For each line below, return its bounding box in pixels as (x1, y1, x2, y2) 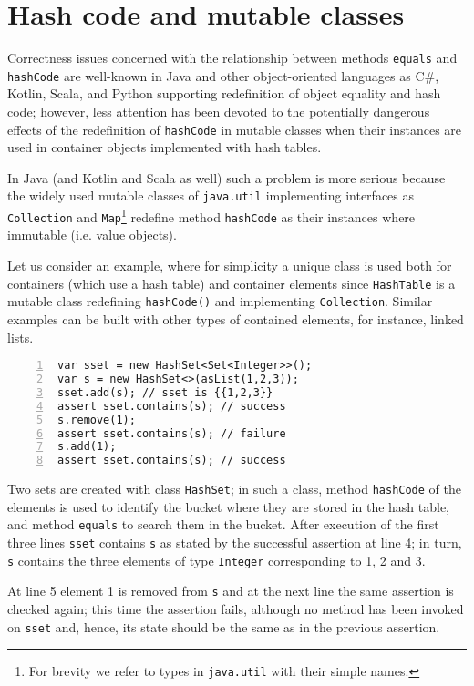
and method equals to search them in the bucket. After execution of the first (7, 515, 439, 534)
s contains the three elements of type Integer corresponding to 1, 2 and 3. (7, 550, 426, 569)
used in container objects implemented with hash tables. (7, 138, 322, 157)
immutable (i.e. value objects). (7, 225, 177, 244)
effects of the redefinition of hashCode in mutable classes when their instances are (7, 119, 462, 138)
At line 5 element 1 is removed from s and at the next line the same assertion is (7, 581, 454, 600)
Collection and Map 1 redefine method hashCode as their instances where (7, 205, 416, 226)
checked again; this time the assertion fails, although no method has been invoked (7, 599, 464, 618)
